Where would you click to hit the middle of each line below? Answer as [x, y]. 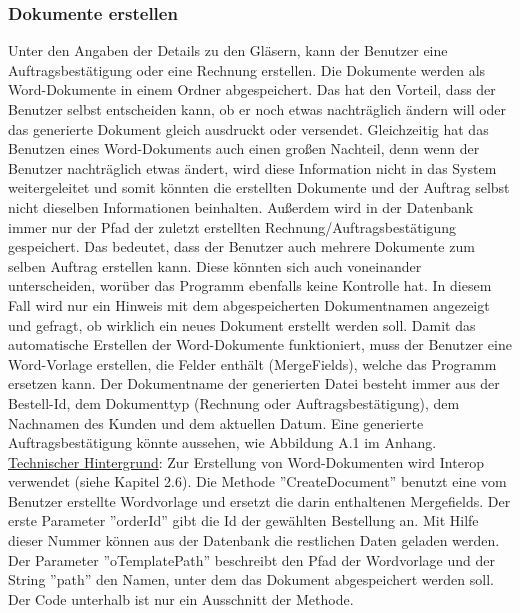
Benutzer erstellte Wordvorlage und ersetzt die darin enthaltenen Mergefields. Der [259, 500]
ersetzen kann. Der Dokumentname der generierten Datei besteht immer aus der [254, 383]
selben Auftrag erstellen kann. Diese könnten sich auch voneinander [215, 265]
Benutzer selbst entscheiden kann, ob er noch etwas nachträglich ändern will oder [257, 109]
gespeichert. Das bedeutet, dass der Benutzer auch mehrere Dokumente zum [241, 246]
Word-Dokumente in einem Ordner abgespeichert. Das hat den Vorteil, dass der [252, 89]
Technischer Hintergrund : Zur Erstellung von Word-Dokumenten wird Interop [246, 461]
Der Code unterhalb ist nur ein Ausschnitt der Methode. [181, 598]
